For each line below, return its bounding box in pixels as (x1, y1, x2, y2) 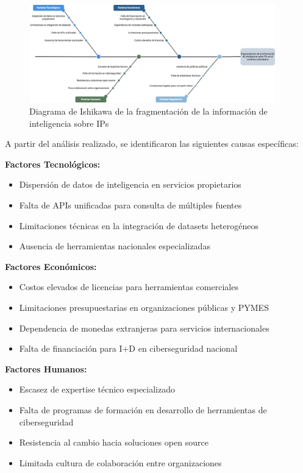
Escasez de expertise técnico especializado (19, 383, 176, 396)
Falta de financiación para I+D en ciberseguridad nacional (19, 342, 238, 355)
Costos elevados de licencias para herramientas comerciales (19, 280, 238, 293)
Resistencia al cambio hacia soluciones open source (19, 436, 209, 449)
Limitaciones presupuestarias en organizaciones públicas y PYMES (19, 301, 269, 314)
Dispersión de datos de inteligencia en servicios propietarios (19, 178, 241, 191)
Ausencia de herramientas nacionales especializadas (19, 240, 210, 252)
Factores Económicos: (5, 260, 97, 272)
